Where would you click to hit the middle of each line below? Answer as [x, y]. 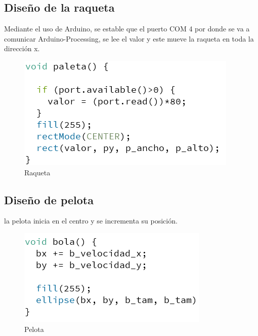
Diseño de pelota [49, 199]
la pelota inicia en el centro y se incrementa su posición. [91, 221]
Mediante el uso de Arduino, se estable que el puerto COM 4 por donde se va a [127, 29]
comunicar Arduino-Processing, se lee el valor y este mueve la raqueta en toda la [129, 38]
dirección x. [22, 48]
